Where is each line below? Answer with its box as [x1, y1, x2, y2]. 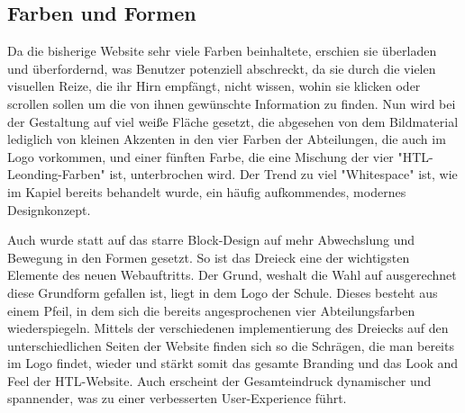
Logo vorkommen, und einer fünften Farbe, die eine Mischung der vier [7, 147, 394, 166]
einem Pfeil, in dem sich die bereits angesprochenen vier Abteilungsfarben [7, 301, 415, 319]
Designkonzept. [7, 200, 91, 219]
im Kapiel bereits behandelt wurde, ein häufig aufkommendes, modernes [7, 182, 406, 201]
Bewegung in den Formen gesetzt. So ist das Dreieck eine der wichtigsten [7, 247, 410, 266]
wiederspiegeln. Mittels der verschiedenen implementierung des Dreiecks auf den [7, 319, 449, 337]
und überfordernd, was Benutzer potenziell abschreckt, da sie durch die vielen [7, 58, 436, 77]
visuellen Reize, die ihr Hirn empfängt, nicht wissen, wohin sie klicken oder [7, 76, 421, 95]
